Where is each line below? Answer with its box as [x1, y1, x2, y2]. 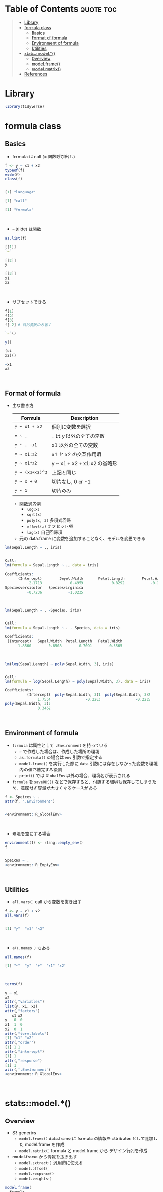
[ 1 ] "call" [5, 198, 27, 204]
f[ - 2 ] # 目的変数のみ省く [5, 322, 52, 327]
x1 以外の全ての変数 [51, 442, 98, 449]
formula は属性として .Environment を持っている [12, 742, 108, 748]
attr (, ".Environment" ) [5, 1067, 51, 1072]
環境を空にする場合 [12, 831, 51, 837]
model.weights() [19, 1176, 52, 1182]
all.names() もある [12, 945, 50, 951]
